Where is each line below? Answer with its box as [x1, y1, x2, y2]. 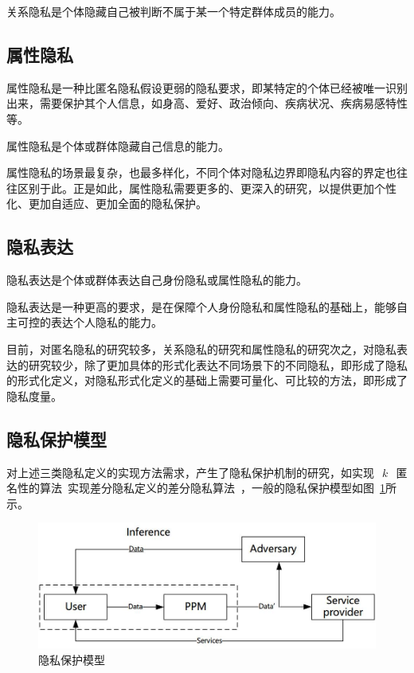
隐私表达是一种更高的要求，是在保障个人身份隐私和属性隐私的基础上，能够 [6, 298, 396, 315]
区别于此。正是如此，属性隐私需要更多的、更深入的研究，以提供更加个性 [17, 179, 396, 196]
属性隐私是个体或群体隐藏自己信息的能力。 [6, 137, 229, 154]
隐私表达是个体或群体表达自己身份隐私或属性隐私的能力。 [6, 272, 307, 288]
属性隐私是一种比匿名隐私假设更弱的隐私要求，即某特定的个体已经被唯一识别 [6, 79, 408, 96]
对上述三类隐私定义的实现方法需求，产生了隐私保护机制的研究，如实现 [6, 464, 374, 480]
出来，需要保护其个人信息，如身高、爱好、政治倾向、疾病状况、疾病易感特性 [6, 95, 408, 112]
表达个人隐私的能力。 [50, 314, 162, 331]
